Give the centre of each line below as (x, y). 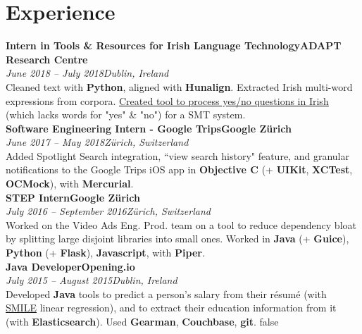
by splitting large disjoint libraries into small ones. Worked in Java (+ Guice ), (177, 239)
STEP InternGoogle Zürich (73, 197)
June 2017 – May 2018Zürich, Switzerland (97, 142)
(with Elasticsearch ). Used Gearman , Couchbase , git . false (142, 321)
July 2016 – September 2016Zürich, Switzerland (108, 211)
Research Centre (47, 59)
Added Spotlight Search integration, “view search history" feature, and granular (177, 155)
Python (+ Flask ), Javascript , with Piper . (105, 253)
